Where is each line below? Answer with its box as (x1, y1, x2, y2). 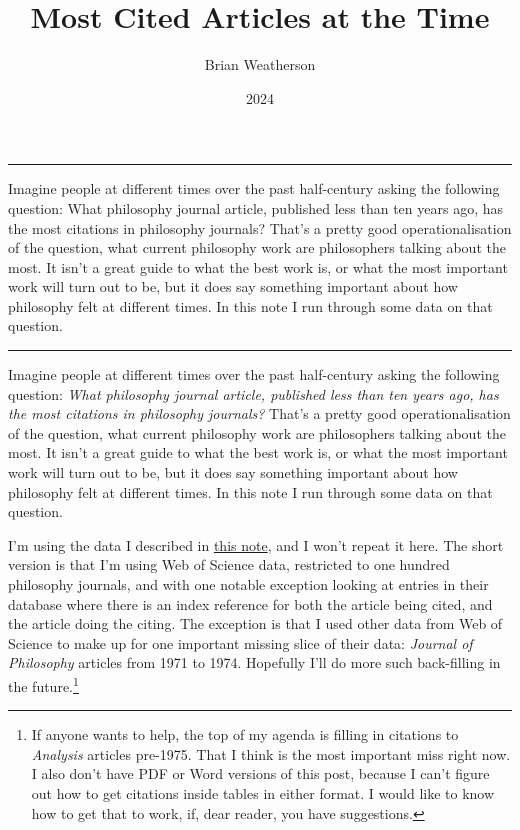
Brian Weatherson (204, 54, 316, 75)
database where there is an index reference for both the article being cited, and (8, 593, 493, 614)
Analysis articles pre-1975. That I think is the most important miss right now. (31, 743, 511, 764)
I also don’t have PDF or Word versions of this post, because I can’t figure (31, 763, 490, 784)
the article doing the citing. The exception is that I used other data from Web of (8, 613, 503, 634)
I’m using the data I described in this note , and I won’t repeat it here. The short (8, 534, 504, 555)
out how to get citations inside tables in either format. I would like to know (31, 783, 495, 803)
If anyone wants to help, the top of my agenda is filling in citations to (31, 724, 459, 745)
